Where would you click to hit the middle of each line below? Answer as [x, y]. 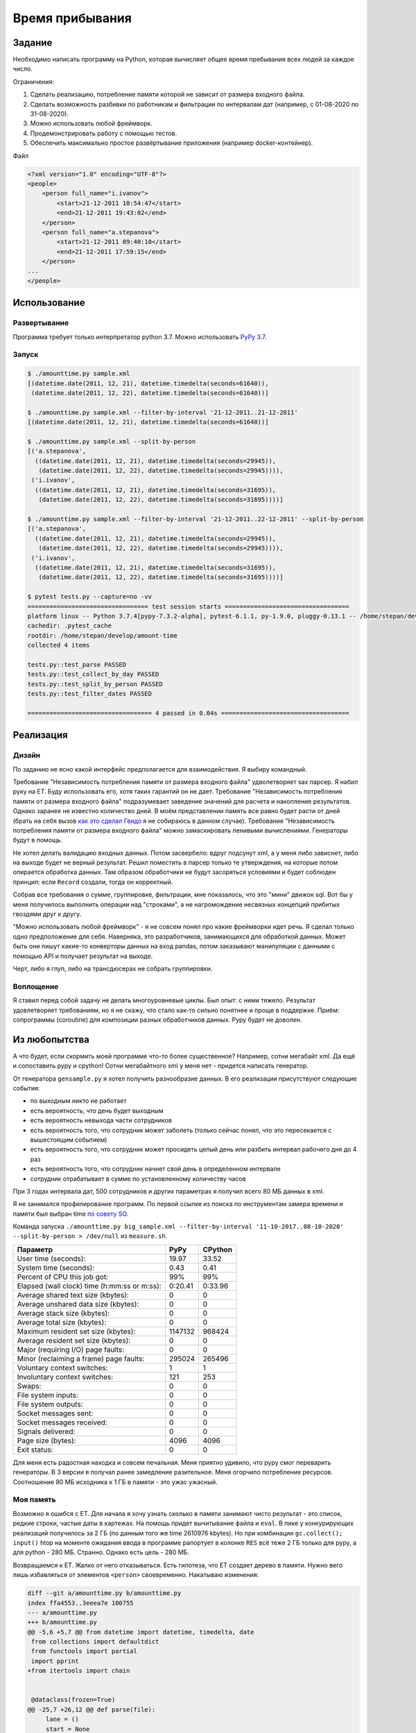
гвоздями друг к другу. [47, 914]
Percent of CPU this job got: [63, 1277]
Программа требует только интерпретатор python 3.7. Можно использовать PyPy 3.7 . [140, 337]
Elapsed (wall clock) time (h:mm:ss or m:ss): [89, 1286]
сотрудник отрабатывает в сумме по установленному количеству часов [138, 1178]
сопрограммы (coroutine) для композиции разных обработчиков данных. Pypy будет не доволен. [157, 1020]
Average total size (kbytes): [62, 1322]
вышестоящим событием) [69, 1140]
